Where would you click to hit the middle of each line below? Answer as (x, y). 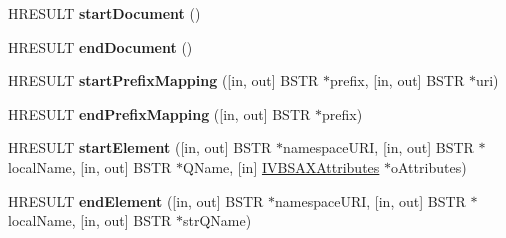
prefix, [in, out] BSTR (397, 80)
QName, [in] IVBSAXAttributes (281, 166)
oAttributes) (429, 166)
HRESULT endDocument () (100, 46)
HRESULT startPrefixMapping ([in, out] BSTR (163, 80)
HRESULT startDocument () (104, 13)
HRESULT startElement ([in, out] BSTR (140, 147)
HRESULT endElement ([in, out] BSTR (136, 200)
